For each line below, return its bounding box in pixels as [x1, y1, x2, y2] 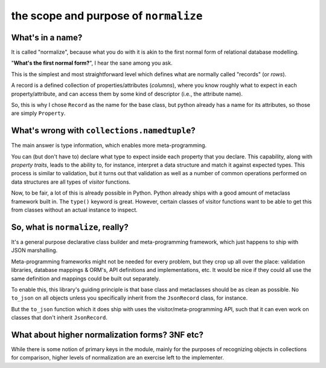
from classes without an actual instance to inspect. [11, 206, 138, 214]
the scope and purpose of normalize [11, 9, 203, 22]
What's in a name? [11, 32, 83, 42]
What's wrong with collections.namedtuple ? [11, 126, 196, 136]
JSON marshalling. [11, 247, 58, 254]
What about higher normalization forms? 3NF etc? [11, 329, 203, 340]
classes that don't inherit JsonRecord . [11, 314, 108, 321]
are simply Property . [11, 109, 66, 117]
